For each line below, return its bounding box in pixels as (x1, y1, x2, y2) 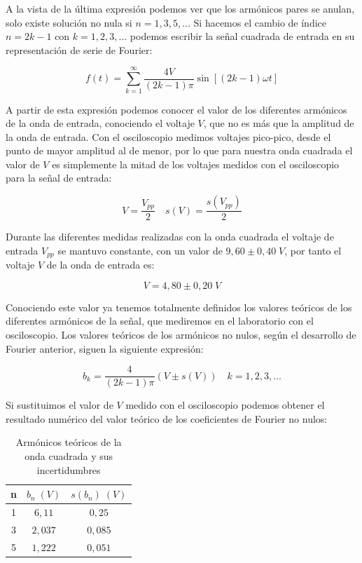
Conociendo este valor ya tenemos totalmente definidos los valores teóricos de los (6, 299, 352, 314)
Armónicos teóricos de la (15, 435, 122, 449)
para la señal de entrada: (6, 170, 112, 185)
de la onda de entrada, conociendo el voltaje (6, 116, 195, 130)
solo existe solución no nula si (6, 15, 132, 29)
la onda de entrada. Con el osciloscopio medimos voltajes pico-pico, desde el (6, 129, 331, 144)
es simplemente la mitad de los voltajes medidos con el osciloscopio (52, 156, 340, 171)
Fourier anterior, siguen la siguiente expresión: (6, 341, 204, 355)
